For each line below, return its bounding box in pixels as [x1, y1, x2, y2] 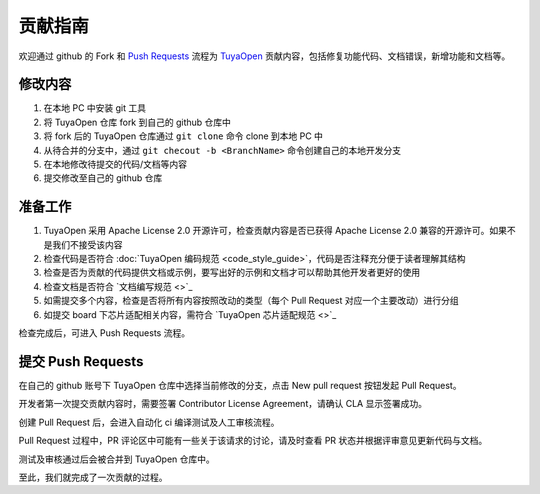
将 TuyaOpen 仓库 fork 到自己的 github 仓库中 [43, 116, 232, 128]
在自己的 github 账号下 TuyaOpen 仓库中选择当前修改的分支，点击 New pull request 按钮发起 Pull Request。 [18, 379, 462, 391]
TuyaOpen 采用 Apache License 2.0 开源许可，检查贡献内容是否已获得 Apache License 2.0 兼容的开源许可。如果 [43, 225, 508, 237]
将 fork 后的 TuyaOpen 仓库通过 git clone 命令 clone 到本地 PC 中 [43, 130, 324, 142]
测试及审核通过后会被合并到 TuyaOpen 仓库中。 [18, 453, 215, 465]
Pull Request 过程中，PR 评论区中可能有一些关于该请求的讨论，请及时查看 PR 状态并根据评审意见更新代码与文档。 [18, 435, 488, 447]
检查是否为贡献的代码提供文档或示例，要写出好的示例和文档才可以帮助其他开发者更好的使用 [43, 266, 420, 279]
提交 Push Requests [18, 353, 144, 370]
